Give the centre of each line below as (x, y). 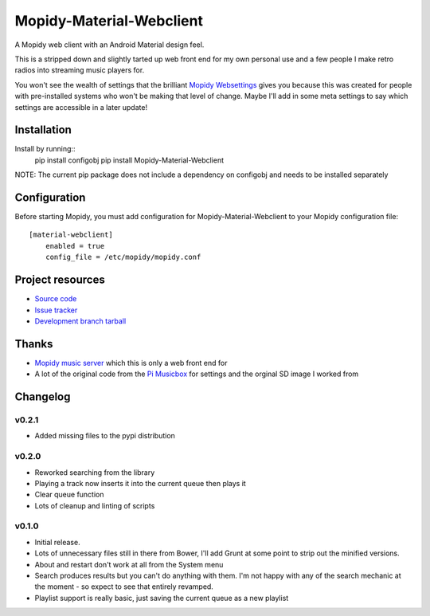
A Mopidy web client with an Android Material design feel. (109, 45)
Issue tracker (56, 310)
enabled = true (75, 246)
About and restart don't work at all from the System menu (129, 564)
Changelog (43, 397)
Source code (56, 299)
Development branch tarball (80, 321)
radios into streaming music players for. (80, 70)
